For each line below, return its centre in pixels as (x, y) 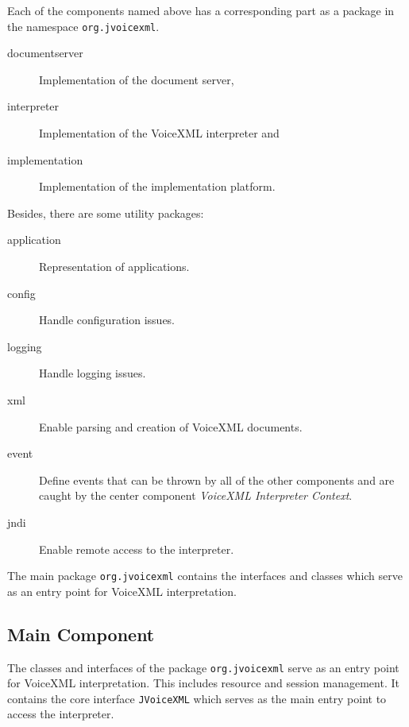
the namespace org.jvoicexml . (83, 26)
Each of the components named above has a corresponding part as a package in (201, 10)
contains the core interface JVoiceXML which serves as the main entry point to (197, 698)
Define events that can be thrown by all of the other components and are (217, 480)
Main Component (81, 634)
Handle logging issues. (93, 373)
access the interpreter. (61, 714)
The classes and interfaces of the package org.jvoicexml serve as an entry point (203, 667)
